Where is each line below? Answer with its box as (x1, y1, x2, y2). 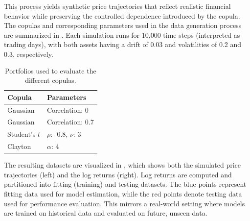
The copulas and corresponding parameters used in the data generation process (4, 20, 242, 30)
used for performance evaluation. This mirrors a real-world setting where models (4, 198, 245, 208)
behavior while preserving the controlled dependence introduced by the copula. (4, 10, 240, 21)
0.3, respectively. (4, 49, 53, 59)
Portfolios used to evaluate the (5, 65, 96, 75)
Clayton (7, 141, 31, 151)
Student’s (7, 129, 36, 139)
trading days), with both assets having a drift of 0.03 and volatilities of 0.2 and (4, 39, 242, 49)
